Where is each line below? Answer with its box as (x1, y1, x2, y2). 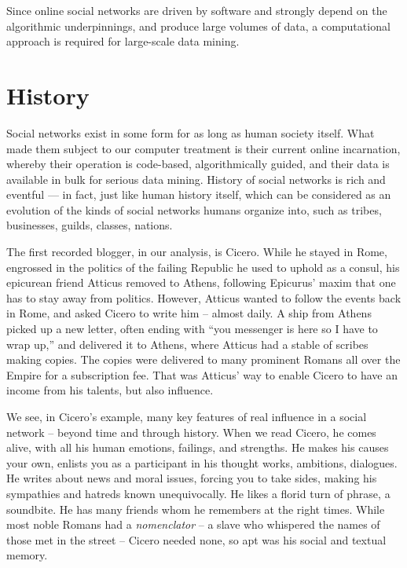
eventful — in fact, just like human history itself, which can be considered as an (6, 186, 391, 203)
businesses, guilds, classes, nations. (6, 217, 173, 233)
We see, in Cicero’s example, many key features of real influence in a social (6, 409, 367, 424)
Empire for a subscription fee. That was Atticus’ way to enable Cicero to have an (6, 366, 398, 383)
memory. (6, 547, 48, 563)
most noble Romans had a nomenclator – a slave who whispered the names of (6, 516, 380, 533)
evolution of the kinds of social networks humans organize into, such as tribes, (6, 201, 382, 218)
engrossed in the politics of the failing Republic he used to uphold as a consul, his (6, 258, 400, 275)
